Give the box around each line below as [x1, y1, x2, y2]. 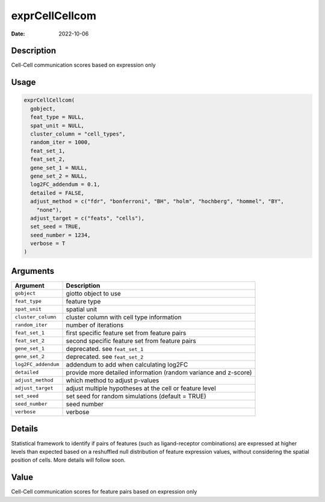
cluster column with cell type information [66, 313, 182, 321]
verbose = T [30, 240, 66, 247]
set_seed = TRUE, [30, 223, 81, 230]
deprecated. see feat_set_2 [66, 352, 144, 361]
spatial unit [66, 305, 97, 313]
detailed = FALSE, [30, 190, 84, 196]
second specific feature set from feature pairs [66, 336, 196, 345]
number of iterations [66, 321, 124, 329]
